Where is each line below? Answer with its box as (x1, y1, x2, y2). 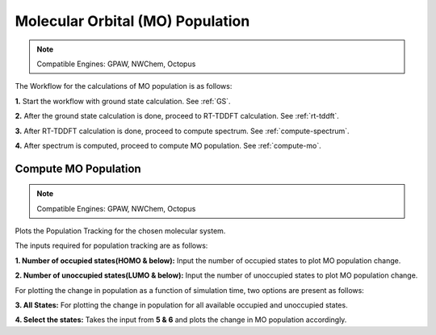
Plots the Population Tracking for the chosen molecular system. (15, 226, 226, 236)
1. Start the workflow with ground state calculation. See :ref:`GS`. (15, 96, 231, 106)
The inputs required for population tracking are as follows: (15, 241, 208, 250)
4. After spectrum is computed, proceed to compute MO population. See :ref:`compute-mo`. (15, 140, 322, 150)
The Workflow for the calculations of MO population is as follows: (15, 82, 233, 91)
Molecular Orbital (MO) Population (15, 12, 250, 30)
